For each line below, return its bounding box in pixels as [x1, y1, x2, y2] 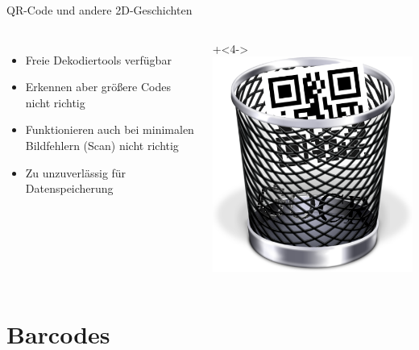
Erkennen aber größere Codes [25, 78, 171, 95]
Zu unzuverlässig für [25, 164, 127, 181]
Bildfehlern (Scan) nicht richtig [25, 136, 179, 153]
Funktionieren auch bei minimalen [25, 121, 194, 138]
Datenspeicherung [25, 180, 114, 197]
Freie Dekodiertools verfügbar [25, 51, 172, 68]
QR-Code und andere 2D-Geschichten [6, 2, 193, 18]
